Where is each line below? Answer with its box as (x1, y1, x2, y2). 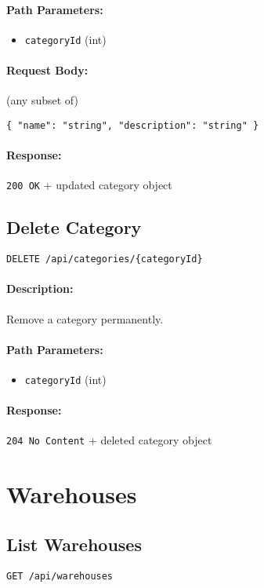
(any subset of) (6, 92, 78, 108)
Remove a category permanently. (6, 310, 164, 327)
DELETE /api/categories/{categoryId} (6, 254, 203, 265)
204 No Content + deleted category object (6, 432, 212, 448)
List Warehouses (6, 531, 142, 556)
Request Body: (6, 62, 89, 79)
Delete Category (6, 215, 142, 239)
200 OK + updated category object (6, 177, 172, 193)
